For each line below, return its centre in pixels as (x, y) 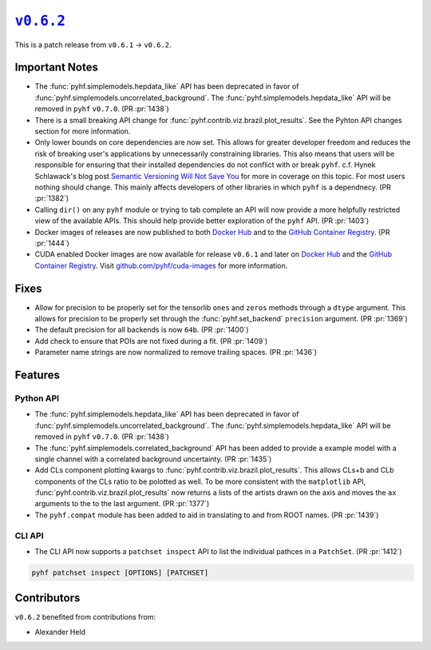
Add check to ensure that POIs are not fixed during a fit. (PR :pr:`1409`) (151, 341)
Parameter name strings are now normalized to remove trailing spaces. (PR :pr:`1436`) (176, 353)
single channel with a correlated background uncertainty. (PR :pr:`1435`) (153, 459)
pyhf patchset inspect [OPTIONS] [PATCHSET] (120, 572)
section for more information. (83, 131)
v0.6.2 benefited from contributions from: (85, 617)
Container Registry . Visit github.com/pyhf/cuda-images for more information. (161, 265)
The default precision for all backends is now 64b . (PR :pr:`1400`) (142, 330)
